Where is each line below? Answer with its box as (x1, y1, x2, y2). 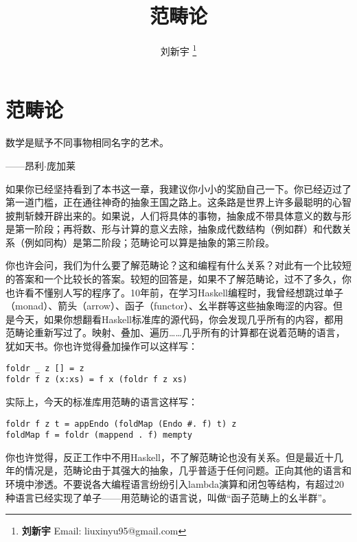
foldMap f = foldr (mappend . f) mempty (5, 430, 193, 440)
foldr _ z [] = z (5, 363, 84, 373)
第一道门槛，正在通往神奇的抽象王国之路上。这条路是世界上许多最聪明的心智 (5, 195, 352, 209)
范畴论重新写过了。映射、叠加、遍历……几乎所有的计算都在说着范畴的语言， (5, 325, 345, 340)
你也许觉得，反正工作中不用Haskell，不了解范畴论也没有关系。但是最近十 (5, 449, 334, 464)
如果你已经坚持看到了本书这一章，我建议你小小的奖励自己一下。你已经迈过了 (5, 181, 352, 196)
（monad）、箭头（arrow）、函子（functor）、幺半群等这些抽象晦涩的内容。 (5, 298, 333, 313)
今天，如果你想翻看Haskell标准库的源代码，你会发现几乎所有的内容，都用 (14, 311, 344, 326)
